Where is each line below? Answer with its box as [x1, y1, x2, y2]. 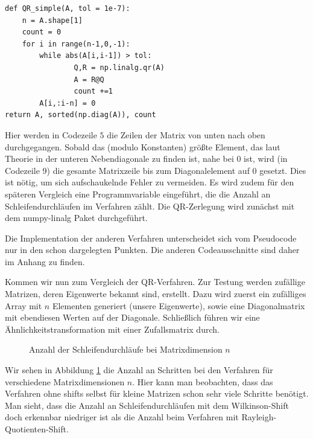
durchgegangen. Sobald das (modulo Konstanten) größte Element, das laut [5, 140, 280, 153]
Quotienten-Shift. [5, 423, 69, 435]
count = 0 [22, 28, 62, 37]
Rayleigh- [241, 411, 277, 423]
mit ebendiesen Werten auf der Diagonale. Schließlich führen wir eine [5, 311, 260, 324]
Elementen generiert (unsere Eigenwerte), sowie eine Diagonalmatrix [52, 299, 305, 312]
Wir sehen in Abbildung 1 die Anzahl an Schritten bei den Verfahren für [5, 364, 273, 376]
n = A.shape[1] [22, 16, 83, 25]
